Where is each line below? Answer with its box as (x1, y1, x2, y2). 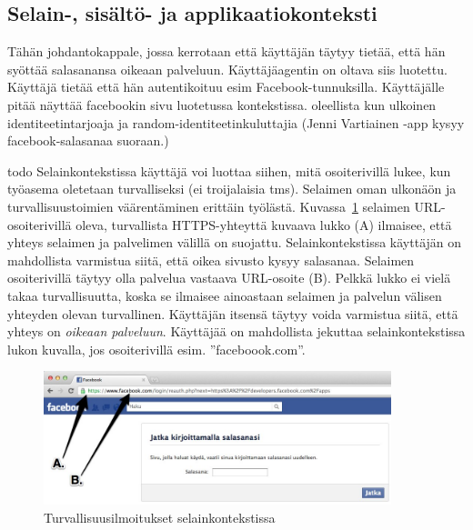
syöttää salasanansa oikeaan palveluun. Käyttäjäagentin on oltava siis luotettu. (7, 59, 448, 78)
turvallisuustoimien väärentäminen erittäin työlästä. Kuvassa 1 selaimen (7, 196, 410, 215)
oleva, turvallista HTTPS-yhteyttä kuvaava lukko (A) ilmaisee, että (75, 215, 452, 234)
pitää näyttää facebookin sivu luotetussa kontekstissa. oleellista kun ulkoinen (7, 95, 437, 114)
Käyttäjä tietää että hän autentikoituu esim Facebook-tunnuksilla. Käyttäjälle (7, 77, 445, 96)
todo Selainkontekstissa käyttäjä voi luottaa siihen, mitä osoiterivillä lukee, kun (7, 161, 451, 180)
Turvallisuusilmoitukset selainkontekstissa (44, 507, 276, 526)
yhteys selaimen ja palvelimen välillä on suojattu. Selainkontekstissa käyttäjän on (7, 233, 462, 252)
